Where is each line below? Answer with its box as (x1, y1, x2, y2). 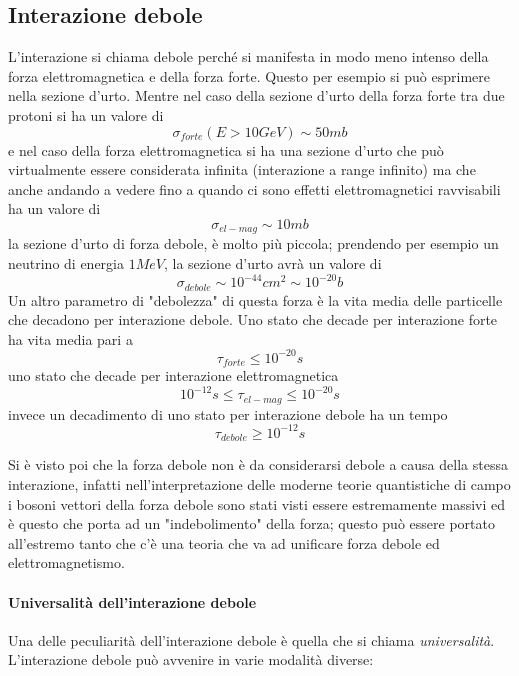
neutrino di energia (8, 253, 124, 273)
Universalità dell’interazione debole (8, 591, 257, 612)
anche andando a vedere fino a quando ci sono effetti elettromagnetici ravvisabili (8, 178, 501, 199)
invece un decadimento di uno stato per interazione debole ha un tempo (8, 403, 448, 424)
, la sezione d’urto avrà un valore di (163, 253, 382, 273)
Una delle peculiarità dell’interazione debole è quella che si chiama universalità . (8, 629, 495, 650)
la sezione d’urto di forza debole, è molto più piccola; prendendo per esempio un (8, 233, 499, 254)
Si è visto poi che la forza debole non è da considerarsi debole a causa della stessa (8, 454, 508, 475)
